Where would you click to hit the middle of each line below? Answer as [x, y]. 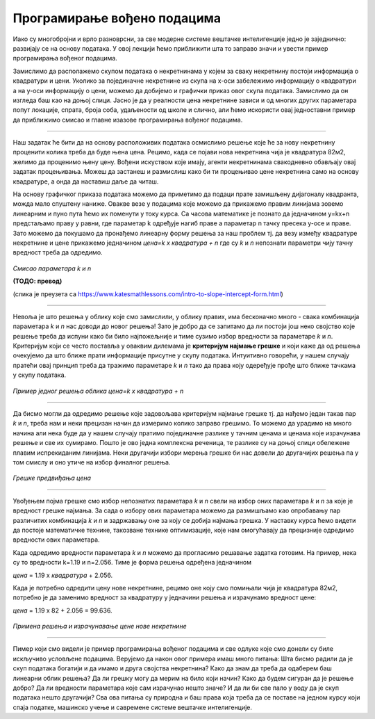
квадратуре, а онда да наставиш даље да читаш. [86, 181]
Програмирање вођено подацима [117, 18]
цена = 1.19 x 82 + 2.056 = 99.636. [62, 610]
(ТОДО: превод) [37, 281]
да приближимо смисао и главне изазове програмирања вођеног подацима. [128, 120]
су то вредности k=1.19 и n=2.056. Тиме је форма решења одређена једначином [132, 563]
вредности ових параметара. [56, 540]
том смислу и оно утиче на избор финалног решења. [92, 462]
